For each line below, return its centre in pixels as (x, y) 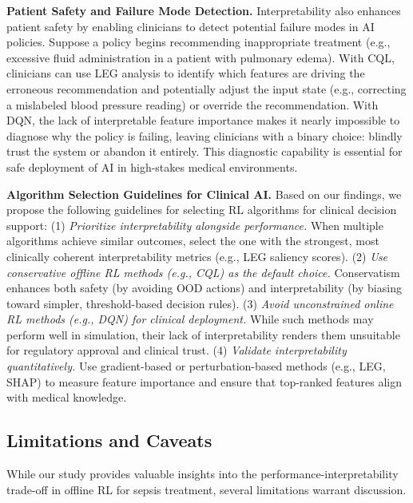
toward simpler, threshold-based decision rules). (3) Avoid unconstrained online (200, 303)
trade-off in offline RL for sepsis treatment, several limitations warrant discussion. (206, 489)
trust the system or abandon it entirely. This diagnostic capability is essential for (205, 151)
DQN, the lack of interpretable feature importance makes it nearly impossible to (203, 120)
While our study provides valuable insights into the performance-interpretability (203, 474)
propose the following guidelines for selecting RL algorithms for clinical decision (202, 210)
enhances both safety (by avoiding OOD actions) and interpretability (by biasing (204, 288)
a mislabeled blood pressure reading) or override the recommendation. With (193, 104)
